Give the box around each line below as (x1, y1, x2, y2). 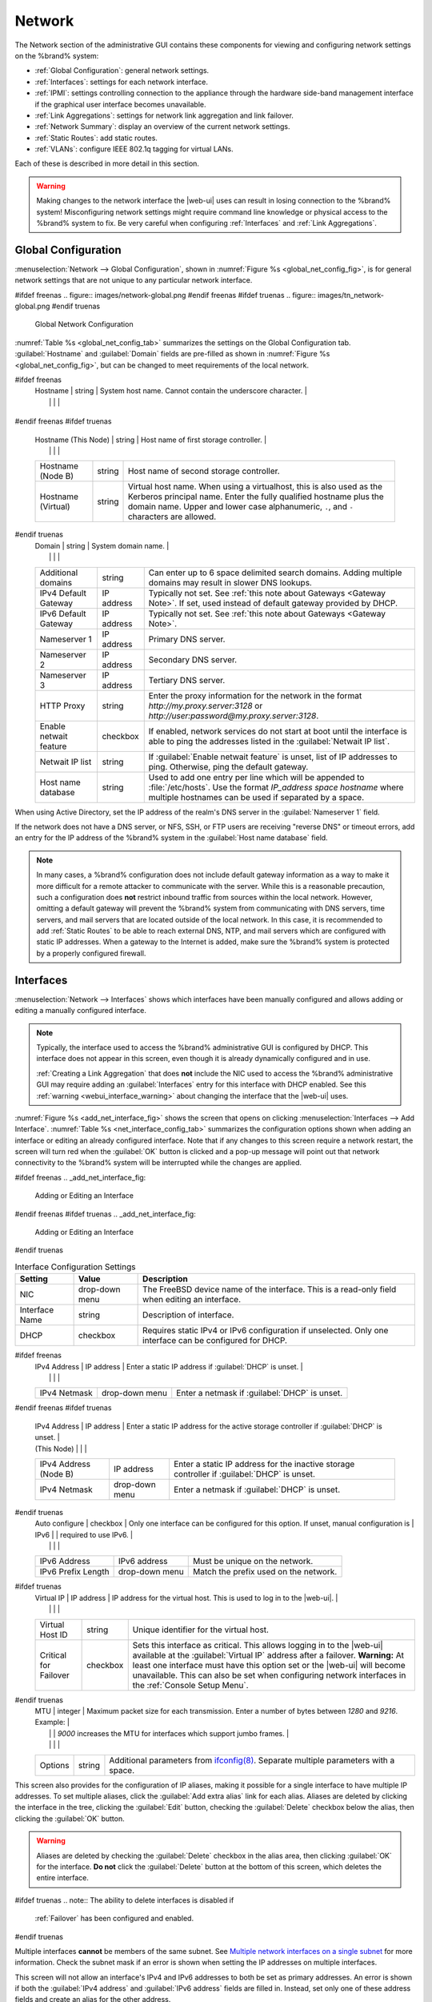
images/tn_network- (317, 290, 384, 299)
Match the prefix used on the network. (193, 1566, 338, 1578)
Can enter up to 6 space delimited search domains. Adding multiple (148, 567, 402, 578)
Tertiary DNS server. (148, 674, 226, 685)
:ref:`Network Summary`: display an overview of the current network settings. (34, 122, 290, 131)
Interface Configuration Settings (14, 1261, 136, 1272)
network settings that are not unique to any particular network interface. (14, 275, 253, 285)
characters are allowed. (127, 511, 217, 522)
